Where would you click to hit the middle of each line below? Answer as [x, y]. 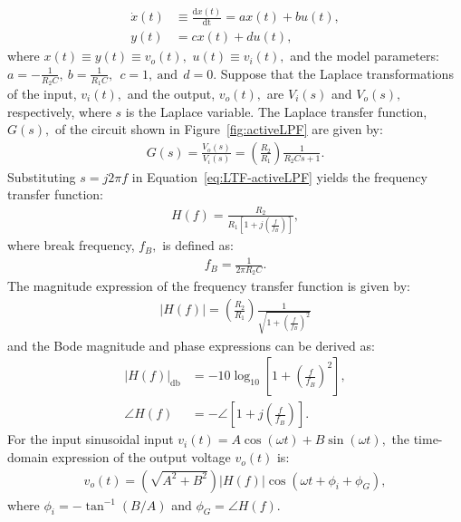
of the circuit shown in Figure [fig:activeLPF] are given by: [219, 129]
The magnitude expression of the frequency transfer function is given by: [209, 286]
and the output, [171, 94]
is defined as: [198, 245]
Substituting [42, 176]
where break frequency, [71, 245]
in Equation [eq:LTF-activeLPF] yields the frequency [279, 176]
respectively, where [59, 111]
